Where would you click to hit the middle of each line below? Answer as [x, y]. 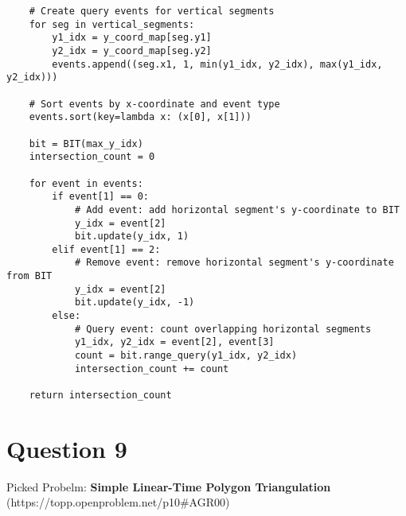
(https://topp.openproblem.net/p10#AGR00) [118, 502]
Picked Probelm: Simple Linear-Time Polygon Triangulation [169, 486]
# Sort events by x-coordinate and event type [154, 104]
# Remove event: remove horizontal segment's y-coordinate [234, 263]
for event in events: [86, 183]
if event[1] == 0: [100, 197]
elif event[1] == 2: [106, 249]
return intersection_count [100, 396]
